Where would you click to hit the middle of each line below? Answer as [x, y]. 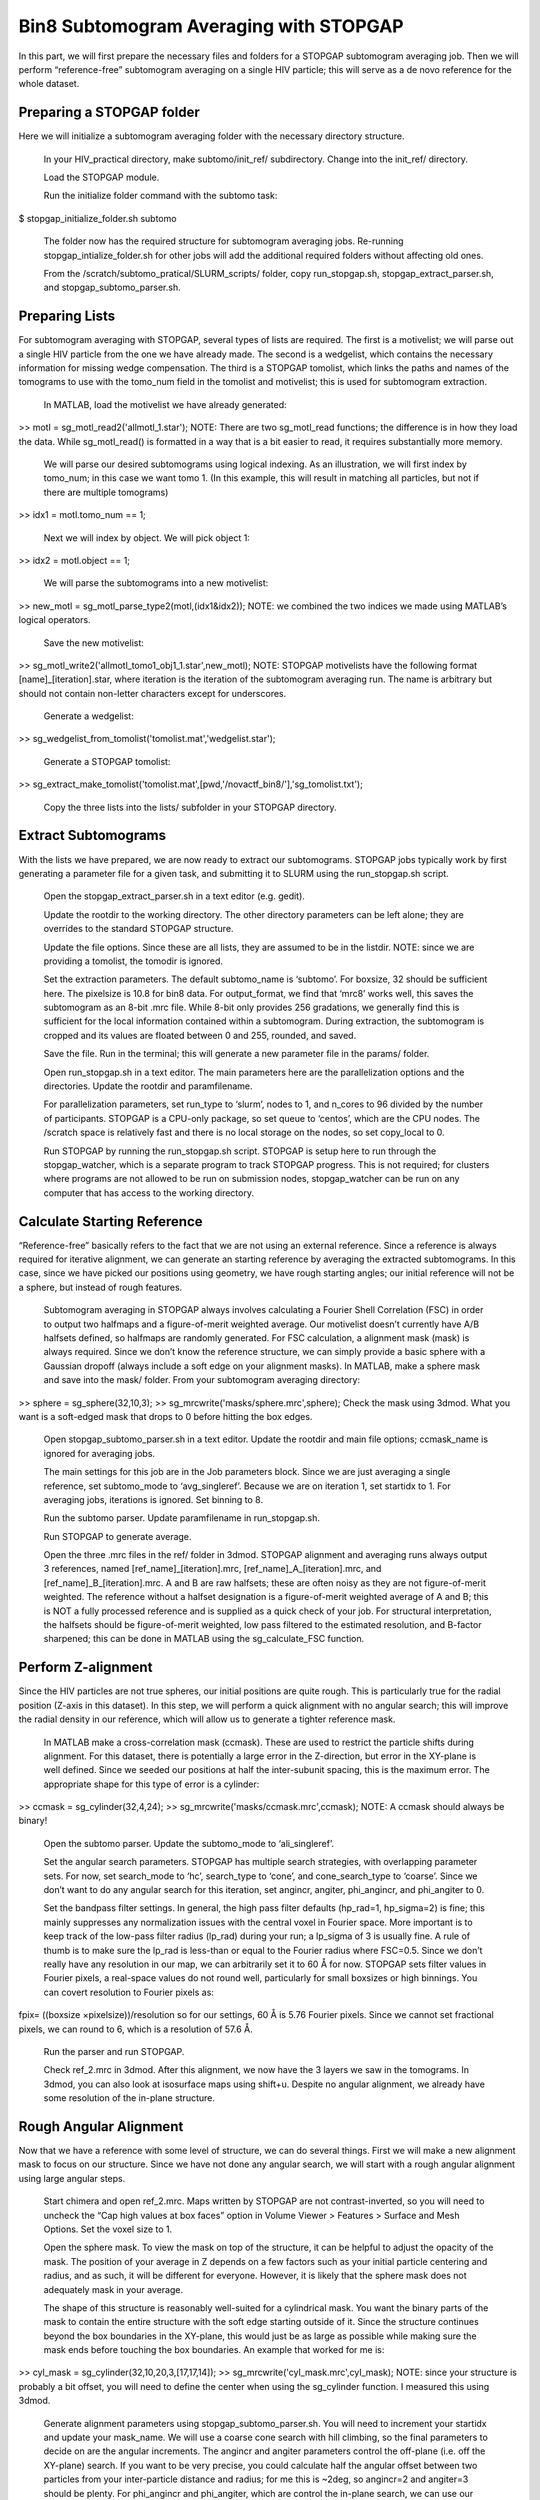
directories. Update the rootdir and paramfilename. [148, 1086]
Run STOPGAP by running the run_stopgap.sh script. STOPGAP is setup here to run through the [240, 1151]
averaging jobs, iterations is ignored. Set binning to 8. [153, 1499]
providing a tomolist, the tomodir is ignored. [133, 961]
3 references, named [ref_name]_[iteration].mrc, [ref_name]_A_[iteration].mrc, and [212, 1569]
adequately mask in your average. [113, 2289]
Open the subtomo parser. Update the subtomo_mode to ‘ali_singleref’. [189, 1843]
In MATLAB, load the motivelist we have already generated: [165, 404]
